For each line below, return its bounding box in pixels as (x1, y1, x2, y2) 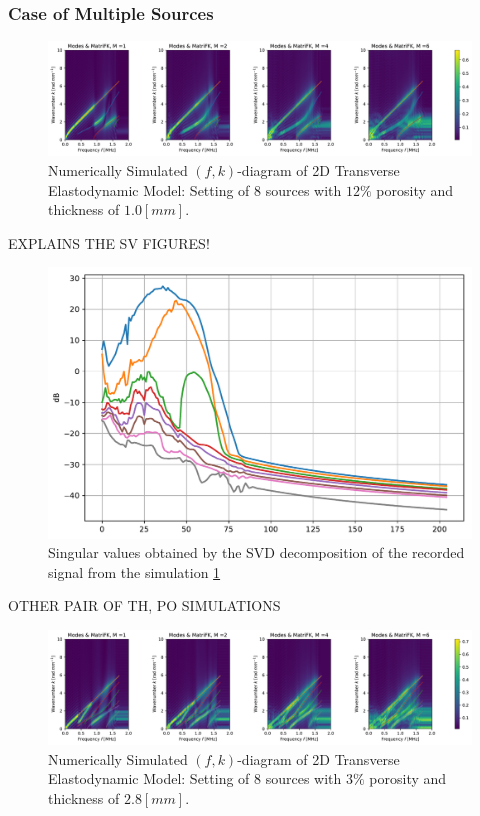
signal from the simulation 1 (48, 561, 221, 582)
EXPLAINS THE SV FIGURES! (8, 232, 210, 253)
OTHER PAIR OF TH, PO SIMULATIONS (8, 595, 281, 616)
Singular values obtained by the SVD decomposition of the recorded (48, 542, 465, 563)
